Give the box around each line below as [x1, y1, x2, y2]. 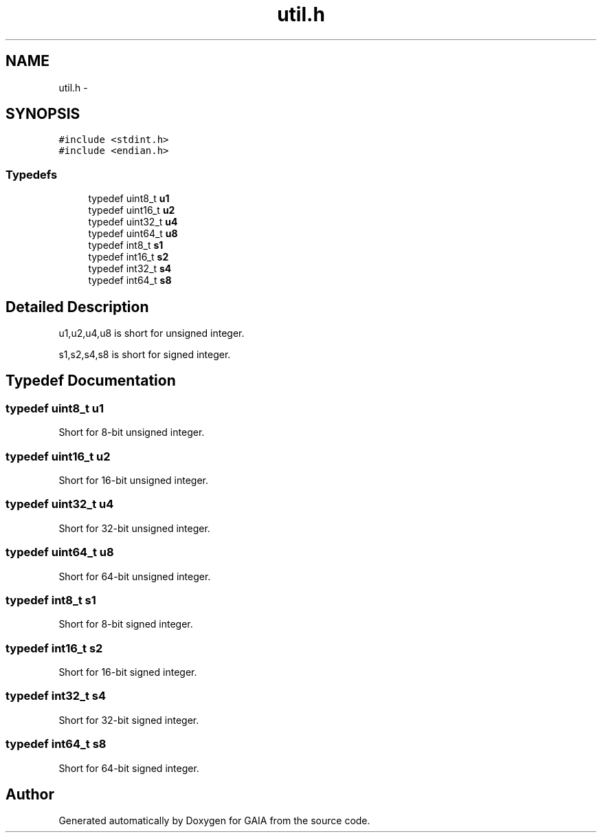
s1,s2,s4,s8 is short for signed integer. [58, 349, 231, 361]
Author [5, 785, 54, 803]
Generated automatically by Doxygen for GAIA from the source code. [58, 815, 370, 827]
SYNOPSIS [5, 105, 80, 123]
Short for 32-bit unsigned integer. [58, 522, 210, 534]
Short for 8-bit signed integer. [58, 618, 193, 630]
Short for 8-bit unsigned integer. [58, 426, 205, 439]
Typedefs [5, 167, 58, 181]
